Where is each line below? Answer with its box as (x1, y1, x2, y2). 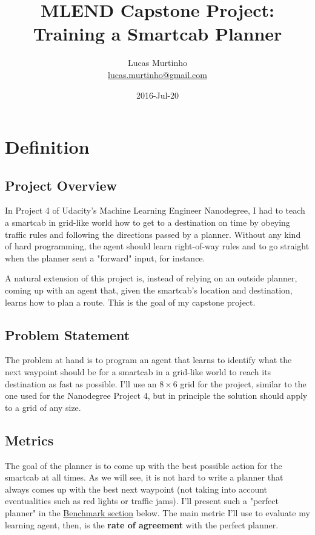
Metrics (5, 430, 54, 449)
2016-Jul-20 (136, 88, 179, 101)
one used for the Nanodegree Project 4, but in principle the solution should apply (5, 389, 308, 402)
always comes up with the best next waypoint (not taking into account (5, 482, 268, 495)
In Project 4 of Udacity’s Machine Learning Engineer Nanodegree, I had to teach (5, 204, 305, 217)
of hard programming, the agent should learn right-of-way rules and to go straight (5, 240, 310, 252)
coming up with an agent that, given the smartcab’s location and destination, (5, 284, 293, 297)
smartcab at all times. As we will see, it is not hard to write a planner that (5, 471, 283, 484)
